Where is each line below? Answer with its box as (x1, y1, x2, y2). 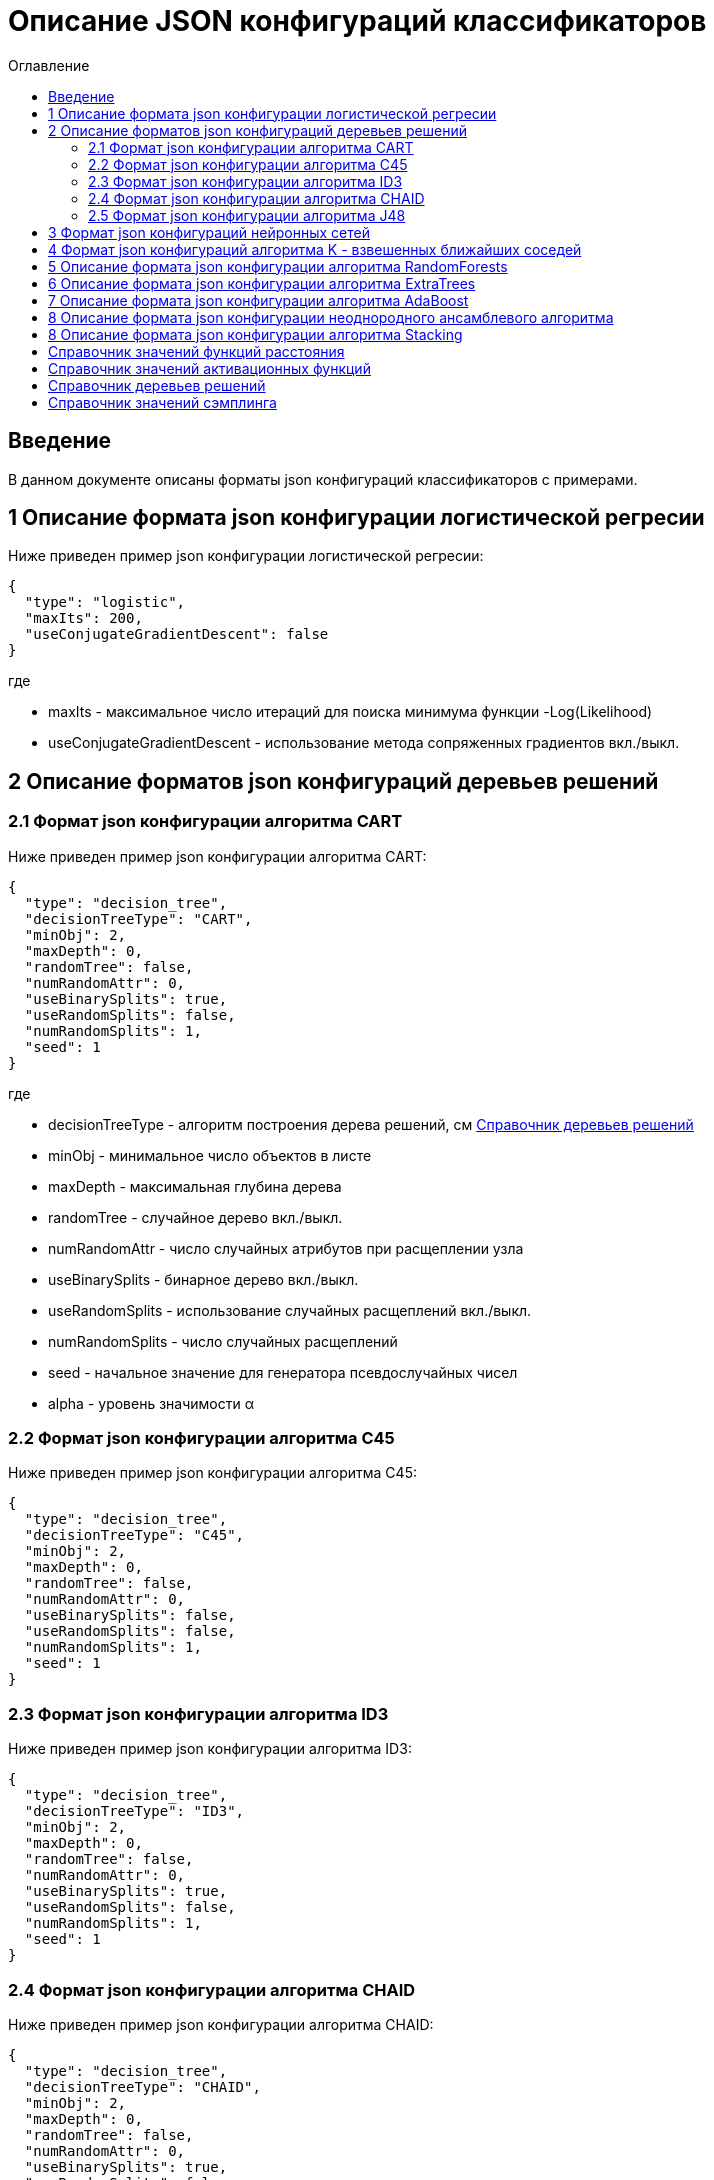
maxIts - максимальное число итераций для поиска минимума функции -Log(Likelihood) (48, 703, 653, 721)
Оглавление (8, 56, 90, 74)
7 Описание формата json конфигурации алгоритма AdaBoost (48, 291, 469, 309)
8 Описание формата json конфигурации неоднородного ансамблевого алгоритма (48, 308, 614, 326)
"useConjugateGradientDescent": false (24, 626, 329, 643)
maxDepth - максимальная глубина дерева (48, 1177, 342, 1195)
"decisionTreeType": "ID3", (24, 1803, 245, 1820)
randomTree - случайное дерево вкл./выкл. (48, 1208, 343, 1226)
